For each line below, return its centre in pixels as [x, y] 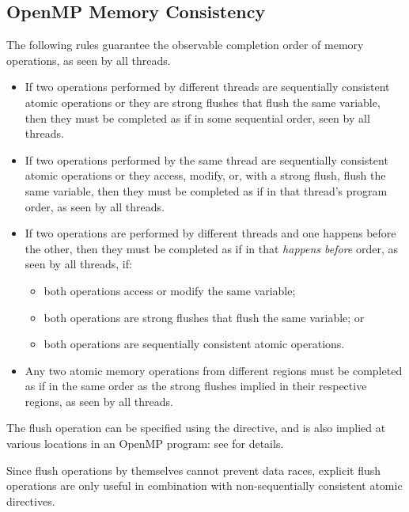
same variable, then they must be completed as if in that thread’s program [206, 190]
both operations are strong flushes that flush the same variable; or [204, 317]
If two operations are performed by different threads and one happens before [210, 233]
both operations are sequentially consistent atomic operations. [194, 344]
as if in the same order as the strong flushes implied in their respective [196, 386]
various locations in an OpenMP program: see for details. [145, 444]
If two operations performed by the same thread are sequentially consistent [206, 159]
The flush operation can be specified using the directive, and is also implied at [196, 428]
